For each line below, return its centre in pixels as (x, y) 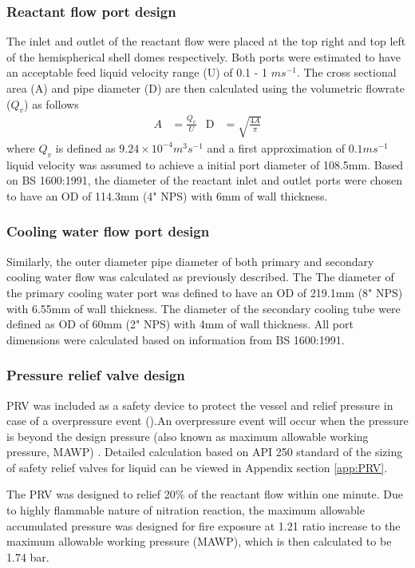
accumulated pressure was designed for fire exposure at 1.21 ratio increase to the (204, 525)
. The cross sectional (346, 72)
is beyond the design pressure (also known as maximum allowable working (188, 436)
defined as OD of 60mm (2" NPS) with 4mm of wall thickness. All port (180, 324)
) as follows (51, 103)
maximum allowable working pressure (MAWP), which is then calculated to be (199, 541)
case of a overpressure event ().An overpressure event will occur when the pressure (207, 421)
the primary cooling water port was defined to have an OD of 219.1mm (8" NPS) (205, 292)
